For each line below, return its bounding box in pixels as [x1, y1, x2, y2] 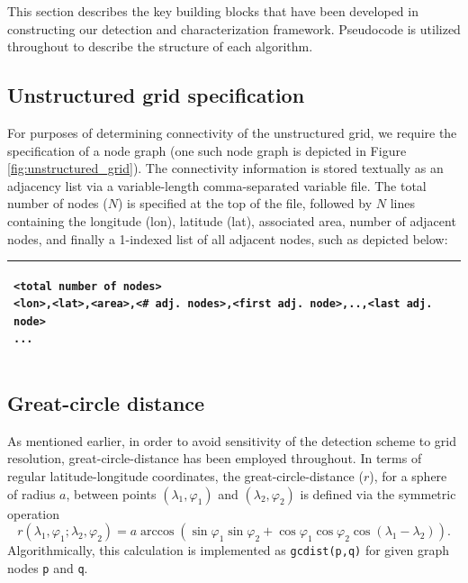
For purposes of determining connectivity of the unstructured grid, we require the [7, 123, 457, 141]
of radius [7, 484, 56, 503]
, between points [66, 484, 157, 503]
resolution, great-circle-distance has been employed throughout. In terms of [7, 449, 422, 468]
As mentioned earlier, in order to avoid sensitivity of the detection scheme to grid [7, 431, 457, 450]
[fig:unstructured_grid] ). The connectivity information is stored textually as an [7, 159, 444, 178]
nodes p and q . [7, 558, 88, 577]
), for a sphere [369, 466, 447, 485]
